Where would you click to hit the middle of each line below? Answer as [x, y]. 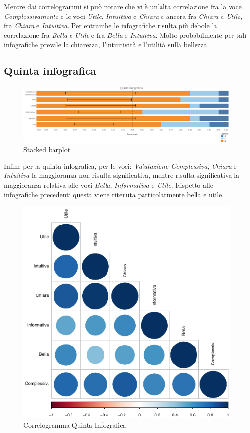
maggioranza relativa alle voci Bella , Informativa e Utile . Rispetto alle [108, 185]
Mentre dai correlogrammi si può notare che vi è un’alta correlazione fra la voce [123, 6]
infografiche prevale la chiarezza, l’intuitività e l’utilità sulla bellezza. [107, 44]
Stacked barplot [47, 149]
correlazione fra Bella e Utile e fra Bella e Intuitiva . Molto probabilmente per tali [125, 35]
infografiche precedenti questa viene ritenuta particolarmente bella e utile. [114, 194]
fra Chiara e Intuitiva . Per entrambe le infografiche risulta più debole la [111, 26]
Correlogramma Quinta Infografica [75, 425]
